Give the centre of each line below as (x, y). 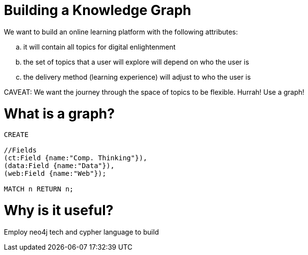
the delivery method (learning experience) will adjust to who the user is (137, 77)
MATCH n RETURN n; (39, 189)
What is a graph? (60, 113)
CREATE (16, 135)
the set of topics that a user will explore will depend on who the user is (136, 62)
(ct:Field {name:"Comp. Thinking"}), (76, 158)
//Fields (20, 150)
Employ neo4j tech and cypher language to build (81, 232)
